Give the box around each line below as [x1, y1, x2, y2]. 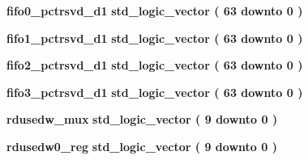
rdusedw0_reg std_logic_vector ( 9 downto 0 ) [6, 137, 277, 154]
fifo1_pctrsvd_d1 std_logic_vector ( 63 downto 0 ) [6, 29, 303, 46]
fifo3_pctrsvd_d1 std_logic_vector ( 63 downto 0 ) [6, 83, 303, 100]
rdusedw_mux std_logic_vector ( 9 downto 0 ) [6, 111, 278, 128]
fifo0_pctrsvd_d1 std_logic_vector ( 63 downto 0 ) [6, 2, 303, 19]
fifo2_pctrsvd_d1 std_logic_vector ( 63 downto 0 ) [6, 57, 303, 74]
